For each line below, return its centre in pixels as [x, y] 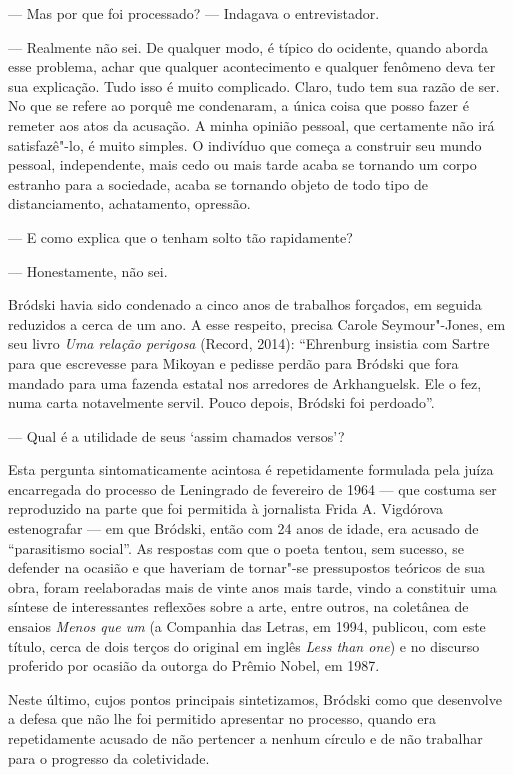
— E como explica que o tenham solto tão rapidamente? [180, 236]
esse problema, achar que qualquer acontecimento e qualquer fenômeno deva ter [252, 66]
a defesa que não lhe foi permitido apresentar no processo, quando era [222, 718]
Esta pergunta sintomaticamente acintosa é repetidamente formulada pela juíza [251, 469]
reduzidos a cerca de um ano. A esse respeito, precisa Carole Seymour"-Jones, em [257, 323]
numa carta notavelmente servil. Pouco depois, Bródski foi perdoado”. [221, 402]
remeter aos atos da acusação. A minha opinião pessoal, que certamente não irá [251, 124]
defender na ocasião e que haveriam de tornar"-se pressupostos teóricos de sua [246, 567]
